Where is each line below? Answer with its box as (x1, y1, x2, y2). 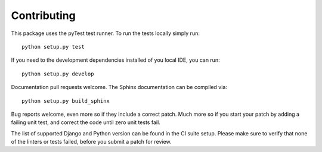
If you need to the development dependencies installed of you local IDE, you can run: (11, 56, 220, 64)
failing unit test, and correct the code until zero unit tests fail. (11, 119, 160, 126)
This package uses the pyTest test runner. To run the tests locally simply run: (11, 30, 200, 37)
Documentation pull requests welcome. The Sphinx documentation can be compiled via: (11, 84, 228, 91)
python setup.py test (21, 43, 85, 50)
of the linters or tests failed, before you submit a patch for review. (11, 138, 172, 145)
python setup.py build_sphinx (21, 97, 110, 104)
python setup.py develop (21, 70, 94, 77)
